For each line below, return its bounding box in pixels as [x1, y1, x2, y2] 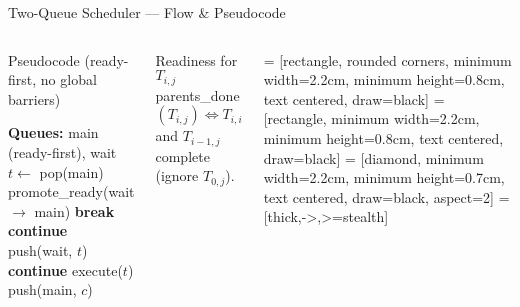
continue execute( [8, 259, 123, 280]
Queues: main [8, 122, 99, 143]
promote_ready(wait [8, 181, 135, 202]
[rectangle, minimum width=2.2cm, [263, 108, 480, 129]
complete [155, 145, 210, 166]
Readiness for [155, 49, 238, 70]
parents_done [155, 84, 240, 105]
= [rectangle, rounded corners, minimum [263, 49, 512, 70]
